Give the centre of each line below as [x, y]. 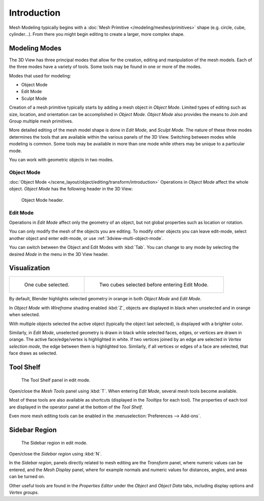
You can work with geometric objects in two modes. [61, 160]
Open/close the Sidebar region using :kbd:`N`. [55, 453]
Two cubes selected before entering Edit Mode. [154, 285]
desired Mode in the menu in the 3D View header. [59, 254]
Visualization [30, 268]
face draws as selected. [33, 353]
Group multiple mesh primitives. [41, 121]
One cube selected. [47, 285]
